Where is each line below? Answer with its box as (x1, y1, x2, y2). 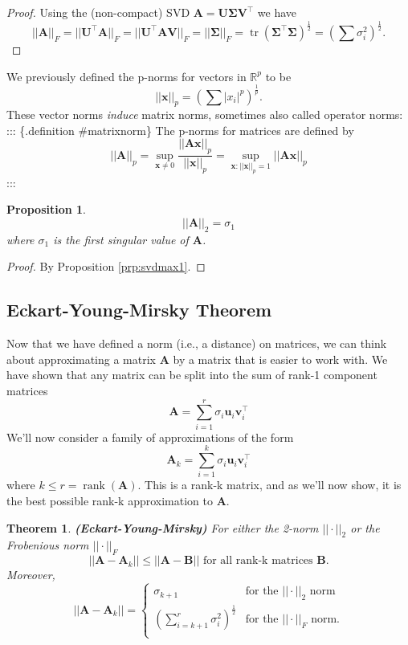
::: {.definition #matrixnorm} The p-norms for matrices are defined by (6, 121, 354, 138)
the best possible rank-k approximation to (6, 492, 213, 509)
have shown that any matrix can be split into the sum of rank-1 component (6, 366, 377, 383)
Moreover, (6, 566, 55, 583)
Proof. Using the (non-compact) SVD (6, 4, 190, 20)
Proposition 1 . (6, 201, 86, 218)
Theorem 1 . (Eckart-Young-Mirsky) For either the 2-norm (6, 519, 319, 536)
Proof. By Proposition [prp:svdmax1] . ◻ (6, 258, 206, 275)
